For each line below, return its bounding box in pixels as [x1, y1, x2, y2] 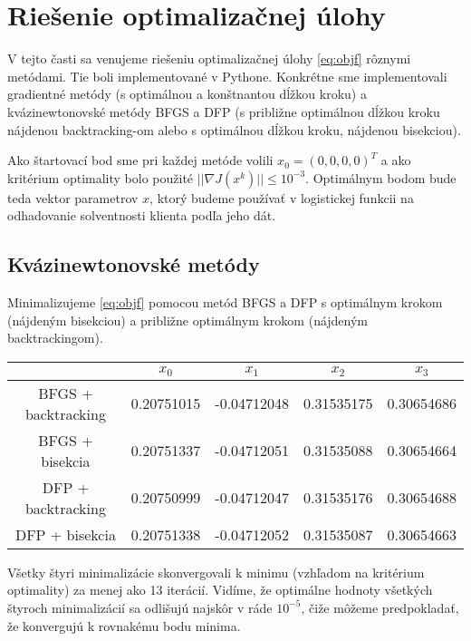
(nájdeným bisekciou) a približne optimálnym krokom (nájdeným [7, 310, 369, 329]
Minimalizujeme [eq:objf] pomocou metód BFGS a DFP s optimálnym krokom [7, 293, 443, 312]
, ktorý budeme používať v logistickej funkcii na [149, 188, 414, 207]
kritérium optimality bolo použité [7, 168, 194, 187]
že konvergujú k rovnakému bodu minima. [7, 616, 241, 635]
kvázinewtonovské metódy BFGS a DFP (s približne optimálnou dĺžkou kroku [7, 102, 440, 121]
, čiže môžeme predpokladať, [301, 597, 459, 617]
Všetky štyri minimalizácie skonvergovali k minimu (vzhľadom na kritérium [7, 562, 425, 581]
